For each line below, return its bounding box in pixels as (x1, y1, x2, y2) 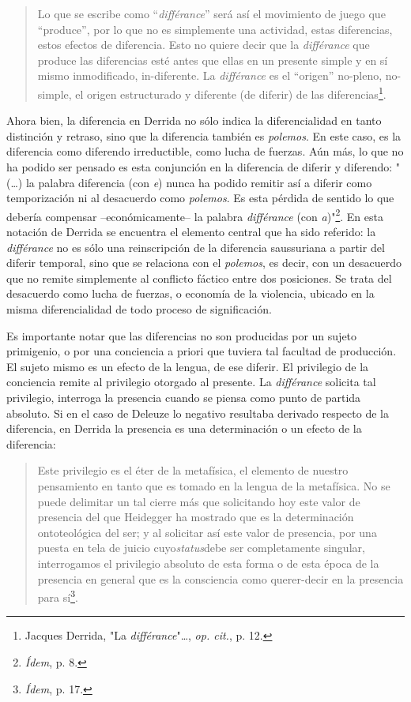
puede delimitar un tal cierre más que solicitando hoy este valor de (37, 493, 360, 509)
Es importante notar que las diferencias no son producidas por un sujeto (6, 327, 357, 343)
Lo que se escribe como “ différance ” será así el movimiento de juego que (37, 6, 386, 21)
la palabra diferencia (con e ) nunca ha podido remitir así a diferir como (25, 174, 372, 190)
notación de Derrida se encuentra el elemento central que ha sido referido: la (6, 223, 376, 240)
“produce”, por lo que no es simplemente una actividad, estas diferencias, (37, 21, 393, 37)
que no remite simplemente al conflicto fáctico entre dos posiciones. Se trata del (6, 269, 392, 286)
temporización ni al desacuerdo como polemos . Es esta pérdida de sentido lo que (6, 190, 394, 206)
